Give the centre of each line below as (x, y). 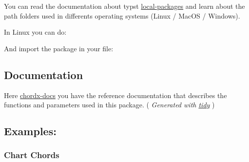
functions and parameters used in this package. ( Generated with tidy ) (109, 105)
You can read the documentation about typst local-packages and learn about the (124, 6)
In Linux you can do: (35, 32)
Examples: (30, 131)
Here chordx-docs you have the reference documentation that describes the (115, 95)
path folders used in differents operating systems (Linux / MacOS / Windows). (122, 15)
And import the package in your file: (59, 48)
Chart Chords (32, 155)
